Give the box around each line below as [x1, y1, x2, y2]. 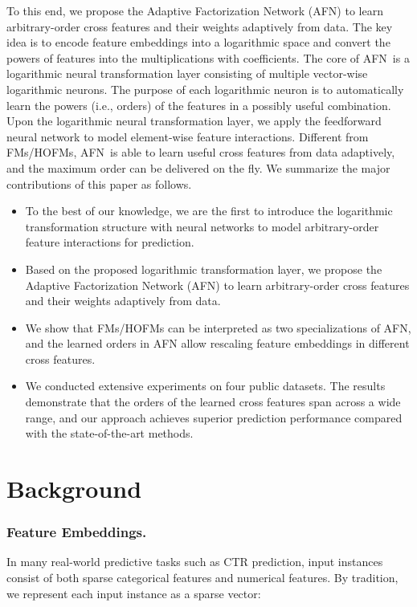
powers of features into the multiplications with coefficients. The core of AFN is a [6, 49, 410, 66]
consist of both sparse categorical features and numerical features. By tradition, [6, 569, 399, 586]
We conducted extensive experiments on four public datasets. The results [25, 377, 386, 394]
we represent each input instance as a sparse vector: [6, 585, 261, 601]
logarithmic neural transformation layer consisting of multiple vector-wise [6, 65, 368, 82]
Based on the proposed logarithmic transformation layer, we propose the [25, 260, 382, 277]
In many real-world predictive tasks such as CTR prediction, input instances [6, 553, 383, 570]
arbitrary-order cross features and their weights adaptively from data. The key [6, 18, 393, 35]
